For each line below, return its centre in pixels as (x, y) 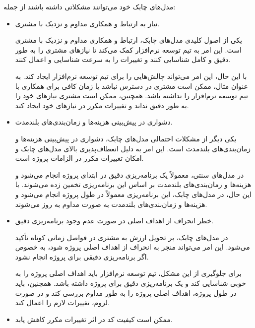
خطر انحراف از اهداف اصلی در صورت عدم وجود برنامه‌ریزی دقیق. (114, 221)
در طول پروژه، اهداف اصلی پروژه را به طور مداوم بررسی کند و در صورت (126, 293)
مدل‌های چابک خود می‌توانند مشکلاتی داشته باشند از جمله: (90, 6)
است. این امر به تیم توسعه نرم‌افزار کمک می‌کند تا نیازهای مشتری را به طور (128, 49)
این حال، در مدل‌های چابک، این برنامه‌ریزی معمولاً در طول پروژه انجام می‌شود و (133, 194)
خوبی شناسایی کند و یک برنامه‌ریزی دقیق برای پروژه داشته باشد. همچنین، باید (130, 283)
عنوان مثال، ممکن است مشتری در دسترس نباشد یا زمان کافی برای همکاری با (131, 86)
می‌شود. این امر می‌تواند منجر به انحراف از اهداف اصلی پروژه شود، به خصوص (132, 247)
